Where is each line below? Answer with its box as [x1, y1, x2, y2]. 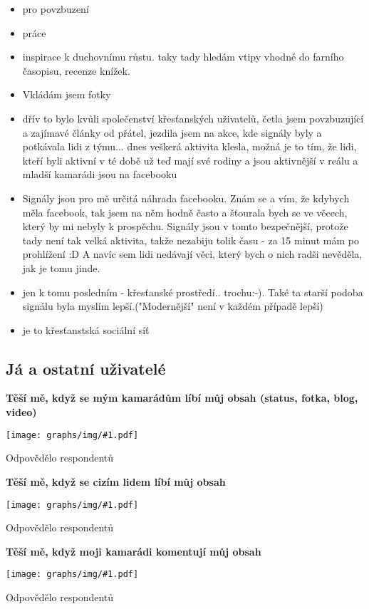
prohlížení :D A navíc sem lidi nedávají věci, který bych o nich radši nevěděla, [22, 246, 363, 261]
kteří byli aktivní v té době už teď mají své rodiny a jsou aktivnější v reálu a [22, 152, 358, 167]
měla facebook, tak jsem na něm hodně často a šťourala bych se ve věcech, [22, 204, 348, 219]
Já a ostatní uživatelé [6, 357, 166, 379]
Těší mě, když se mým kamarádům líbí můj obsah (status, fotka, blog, [6, 390, 358, 405]
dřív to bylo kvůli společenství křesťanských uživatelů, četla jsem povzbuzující [22, 110, 364, 125]
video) [6, 405, 37, 420]
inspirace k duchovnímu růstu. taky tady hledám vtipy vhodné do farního [22, 49, 344, 64]
